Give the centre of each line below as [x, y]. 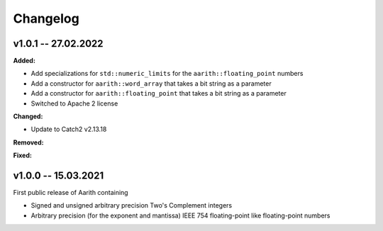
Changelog [46, 18]
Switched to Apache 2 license [74, 103]
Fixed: [22, 155]
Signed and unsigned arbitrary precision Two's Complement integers [132, 205]
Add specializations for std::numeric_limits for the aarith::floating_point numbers [167, 74]
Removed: [28, 142]
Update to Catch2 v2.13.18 [69, 129]
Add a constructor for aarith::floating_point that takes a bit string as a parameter [159, 94]
